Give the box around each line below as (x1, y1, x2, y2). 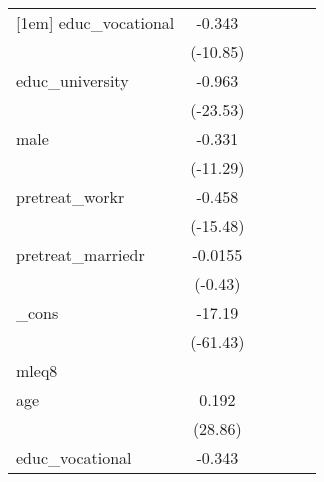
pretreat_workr (16, 185, 125, 208)
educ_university (16, 69, 129, 92)
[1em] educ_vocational (16, 11, 175, 34)
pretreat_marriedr (16, 243, 145, 266)
